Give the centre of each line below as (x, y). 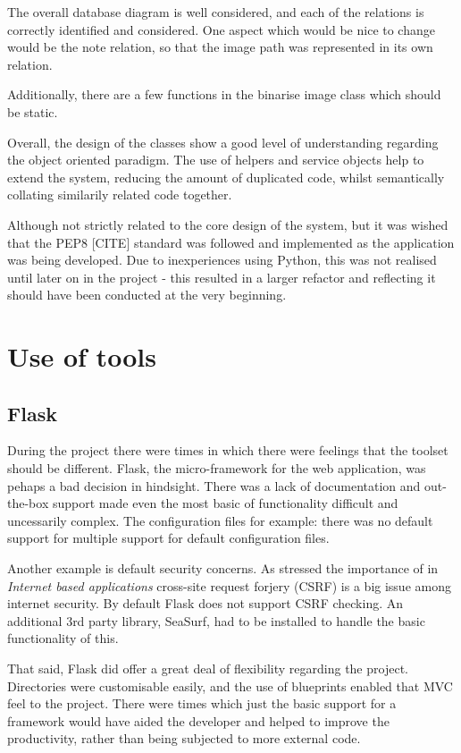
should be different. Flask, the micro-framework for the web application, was (217, 468)
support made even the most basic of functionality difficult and (225, 503)
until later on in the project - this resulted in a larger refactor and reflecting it (222, 277)
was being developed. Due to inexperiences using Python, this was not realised (222, 260)
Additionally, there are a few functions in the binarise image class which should (224, 94)
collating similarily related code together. (120, 195)
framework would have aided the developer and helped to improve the (198, 720)
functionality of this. (63, 638)
